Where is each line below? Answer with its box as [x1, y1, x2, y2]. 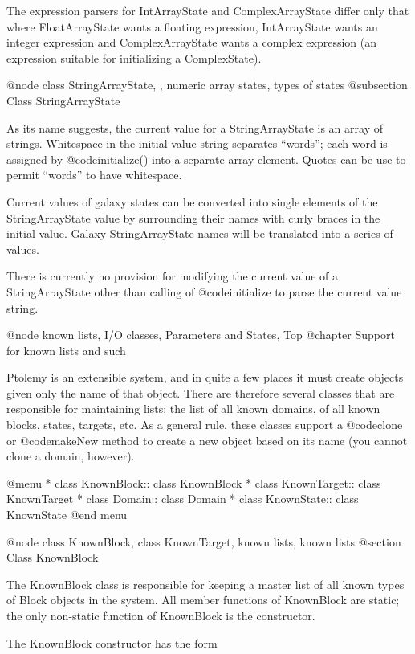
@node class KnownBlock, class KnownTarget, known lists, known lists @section [6, 533, 401, 550]
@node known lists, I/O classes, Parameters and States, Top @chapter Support [6, 326, 395, 343]
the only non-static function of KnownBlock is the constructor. [6, 607, 315, 623]
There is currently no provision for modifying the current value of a [6, 268, 339, 284]
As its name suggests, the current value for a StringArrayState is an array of [6, 119, 383, 136]
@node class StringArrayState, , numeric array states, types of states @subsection [6, 76, 408, 93]
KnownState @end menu [6, 506, 128, 523]
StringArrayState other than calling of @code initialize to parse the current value [6, 283, 402, 300]
